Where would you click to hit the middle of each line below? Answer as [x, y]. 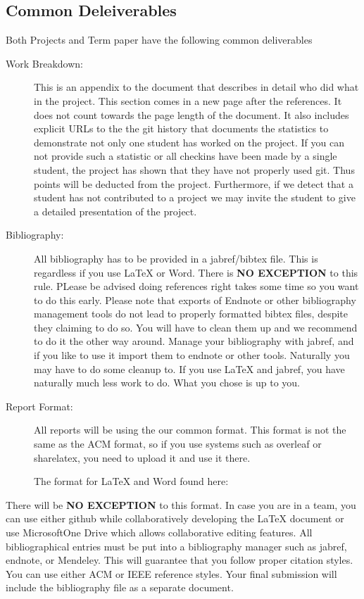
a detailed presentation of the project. [115, 211]
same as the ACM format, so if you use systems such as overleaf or [178, 444]
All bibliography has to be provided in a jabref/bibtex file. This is [176, 258]
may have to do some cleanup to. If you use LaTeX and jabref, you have [189, 368]
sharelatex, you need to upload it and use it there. [142, 457]
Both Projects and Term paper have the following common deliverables [159, 40]
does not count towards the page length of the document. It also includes [192, 114]
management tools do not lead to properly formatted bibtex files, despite [191, 314]
